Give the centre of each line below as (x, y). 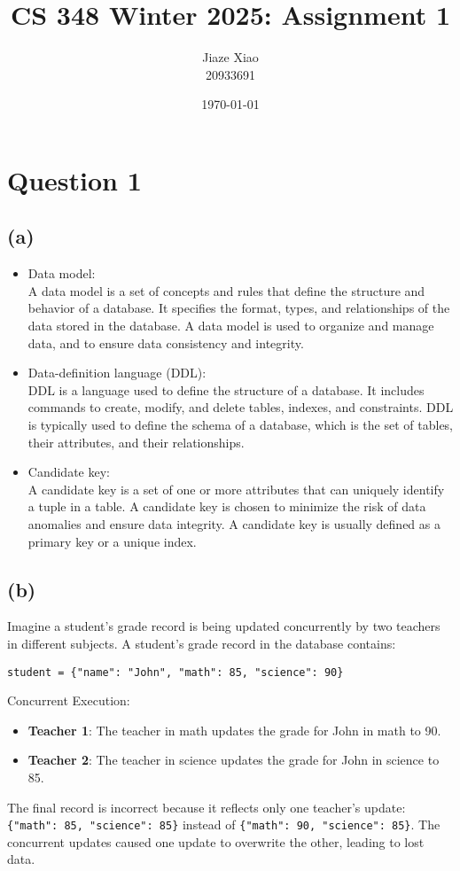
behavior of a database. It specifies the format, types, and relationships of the (239, 308)
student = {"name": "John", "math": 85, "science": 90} (175, 672)
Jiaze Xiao (230, 57)
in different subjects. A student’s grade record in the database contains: (202, 643)
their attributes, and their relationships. (136, 442)
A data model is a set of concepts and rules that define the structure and (226, 290)
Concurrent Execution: (69, 700)
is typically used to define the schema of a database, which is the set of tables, (241, 425)
